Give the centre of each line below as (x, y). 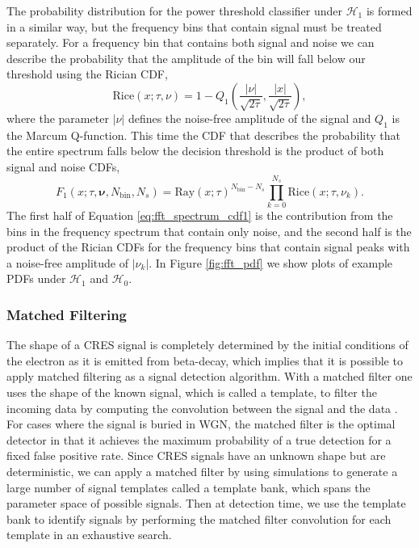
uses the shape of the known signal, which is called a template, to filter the (192, 392)
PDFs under (36, 278)
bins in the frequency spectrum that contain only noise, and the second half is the (209, 231)
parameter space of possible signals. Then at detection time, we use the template (206, 503)
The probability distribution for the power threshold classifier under (174, 11)
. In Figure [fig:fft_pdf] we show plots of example (271, 262)
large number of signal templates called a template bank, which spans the (189, 487)
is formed (389, 11)
